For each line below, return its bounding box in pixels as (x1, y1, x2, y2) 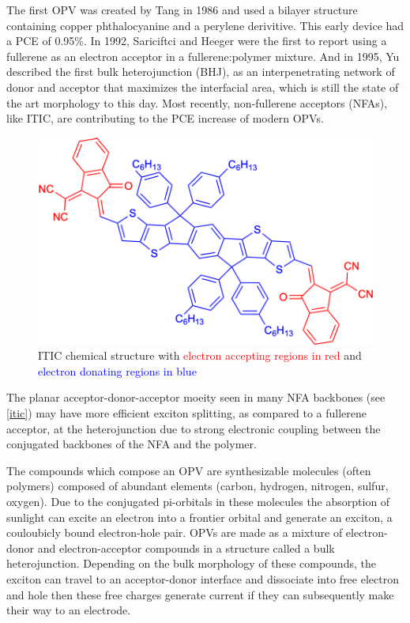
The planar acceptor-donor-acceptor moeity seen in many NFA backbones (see (6, 389, 386, 406)
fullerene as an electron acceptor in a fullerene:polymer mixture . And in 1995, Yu (6, 47, 400, 64)
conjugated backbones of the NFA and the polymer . (6, 436, 257, 452)
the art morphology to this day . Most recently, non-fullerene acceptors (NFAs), (6, 94, 388, 111)
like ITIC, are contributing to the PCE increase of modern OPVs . (6, 110, 324, 126)
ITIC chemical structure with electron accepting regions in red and (38, 347, 362, 364)
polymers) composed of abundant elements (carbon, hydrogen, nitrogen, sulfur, (6, 478, 389, 494)
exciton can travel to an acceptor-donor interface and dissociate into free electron (6, 571, 399, 587)
